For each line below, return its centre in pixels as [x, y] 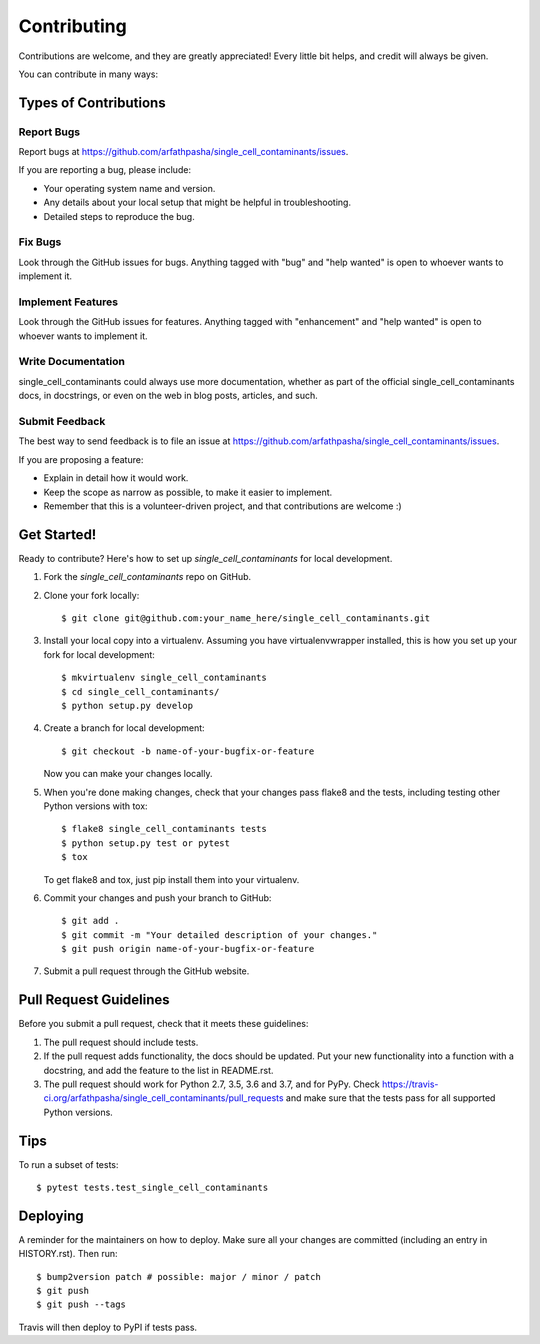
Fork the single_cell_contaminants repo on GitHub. [147, 577]
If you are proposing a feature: [81, 459]
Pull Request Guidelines [94, 1000]
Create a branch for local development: [124, 728]
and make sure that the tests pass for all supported [390, 1098]
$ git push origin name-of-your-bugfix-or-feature [188, 949]
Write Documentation [71, 362]
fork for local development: [99, 654]
